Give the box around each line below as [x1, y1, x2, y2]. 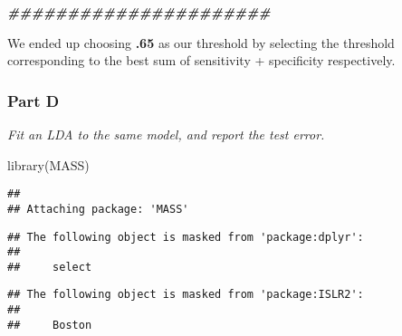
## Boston [7, 318, 92, 331]
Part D [7, 89, 60, 111]
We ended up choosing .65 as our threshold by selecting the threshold [7, 33, 395, 52]
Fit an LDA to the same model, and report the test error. [7, 125, 325, 143]
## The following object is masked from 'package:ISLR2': [7, 288, 364, 302]
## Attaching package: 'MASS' [7, 202, 189, 216]
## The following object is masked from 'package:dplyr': [7, 230, 364, 244]
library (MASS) [7, 155, 90, 174]
